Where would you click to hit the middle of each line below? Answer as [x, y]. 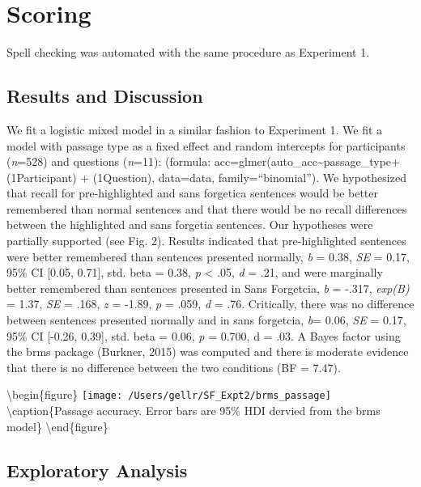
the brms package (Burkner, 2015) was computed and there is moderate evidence [208, 351]
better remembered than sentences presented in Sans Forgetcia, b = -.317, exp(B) [208, 288]
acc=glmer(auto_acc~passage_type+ [307, 161]
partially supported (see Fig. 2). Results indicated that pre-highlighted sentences [206, 241]
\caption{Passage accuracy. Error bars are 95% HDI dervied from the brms [193, 411]
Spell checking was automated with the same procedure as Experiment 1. [188, 52]
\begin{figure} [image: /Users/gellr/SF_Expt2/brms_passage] [169, 394]
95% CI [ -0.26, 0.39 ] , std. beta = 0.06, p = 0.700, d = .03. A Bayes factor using [204, 335]
